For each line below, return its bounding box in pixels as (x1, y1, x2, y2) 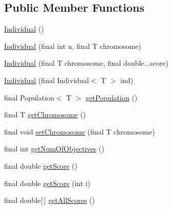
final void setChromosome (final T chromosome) (4, 126, 155, 137)
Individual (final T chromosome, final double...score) (4, 58, 169, 68)
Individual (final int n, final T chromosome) (4, 40, 141, 51)
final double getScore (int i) (4, 177, 91, 188)
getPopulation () (85, 92, 138, 102)
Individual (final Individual (4, 74, 89, 85)
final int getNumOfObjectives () (4, 143, 104, 154)
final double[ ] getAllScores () (4, 195, 95, 205)
